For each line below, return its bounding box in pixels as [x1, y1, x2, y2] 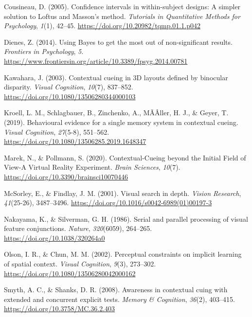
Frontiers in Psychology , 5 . [4, 46, 84, 56]
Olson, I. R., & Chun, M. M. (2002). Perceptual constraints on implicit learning [4, 249, 242, 259]
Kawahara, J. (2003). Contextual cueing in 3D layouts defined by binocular [4, 72, 228, 82]
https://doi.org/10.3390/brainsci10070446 [4, 171, 128, 181]
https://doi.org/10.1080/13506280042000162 [4, 268, 136, 278]
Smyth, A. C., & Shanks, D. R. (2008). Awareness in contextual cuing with [4, 284, 228, 295]
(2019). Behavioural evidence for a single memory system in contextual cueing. [4, 117, 238, 127]
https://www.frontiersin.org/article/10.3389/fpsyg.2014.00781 [4, 55, 188, 66]
